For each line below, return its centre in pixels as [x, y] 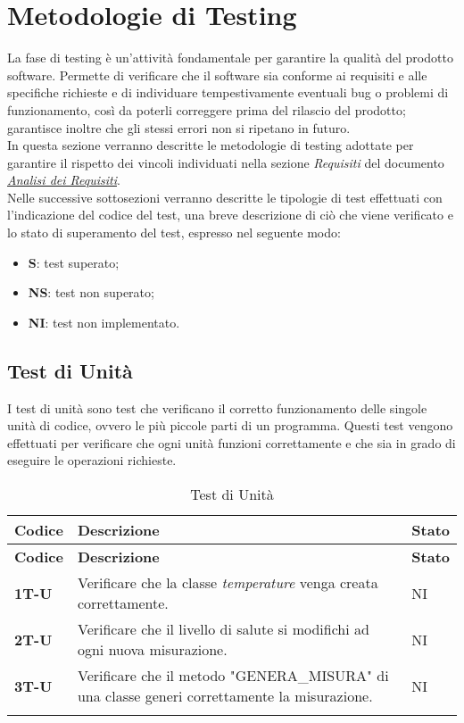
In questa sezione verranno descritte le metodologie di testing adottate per [211, 145]
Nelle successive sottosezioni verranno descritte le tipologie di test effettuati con [225, 197]
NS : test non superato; [91, 292]
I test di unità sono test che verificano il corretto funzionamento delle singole [217, 407]
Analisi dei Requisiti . [64, 180]
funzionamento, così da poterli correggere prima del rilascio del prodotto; [207, 109]
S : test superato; [74, 262]
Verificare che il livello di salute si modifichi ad [223, 629]
